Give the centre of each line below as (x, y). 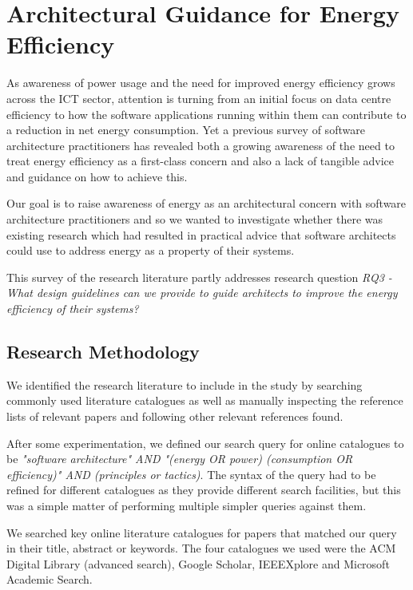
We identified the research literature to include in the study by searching (185, 384)
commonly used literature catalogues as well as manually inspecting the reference (205, 400)
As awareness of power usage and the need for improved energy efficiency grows (201, 83)
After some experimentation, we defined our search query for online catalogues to (205, 443)
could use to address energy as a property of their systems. (151, 250)
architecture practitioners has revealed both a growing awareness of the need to (201, 145)
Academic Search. (50, 579)
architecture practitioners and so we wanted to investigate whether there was (195, 219)
